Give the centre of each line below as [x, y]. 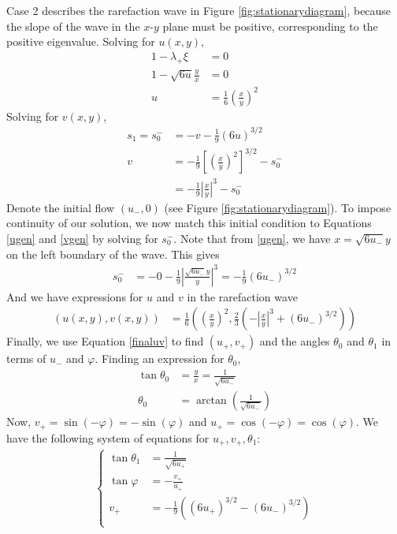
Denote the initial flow [61, 207]
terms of [26, 358]
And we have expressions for [75, 296]
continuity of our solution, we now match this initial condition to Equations [189, 223]
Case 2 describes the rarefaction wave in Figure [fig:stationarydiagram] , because [199, 10]
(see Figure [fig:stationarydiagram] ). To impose [278, 207]
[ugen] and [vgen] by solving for [82, 238]
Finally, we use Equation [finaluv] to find [105, 341]
